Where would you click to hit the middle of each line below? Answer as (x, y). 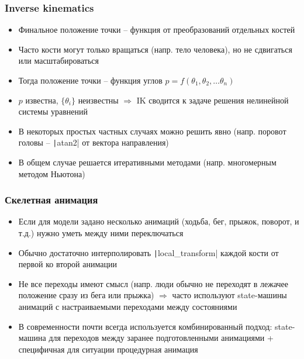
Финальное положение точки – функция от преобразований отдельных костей (157, 30)
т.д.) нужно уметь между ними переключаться (101, 233)
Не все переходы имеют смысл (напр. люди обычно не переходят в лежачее (153, 283)
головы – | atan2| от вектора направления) (94, 142)
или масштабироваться (58, 61)
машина (32, 338)
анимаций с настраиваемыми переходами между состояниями (128, 307)
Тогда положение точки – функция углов (90, 80)
